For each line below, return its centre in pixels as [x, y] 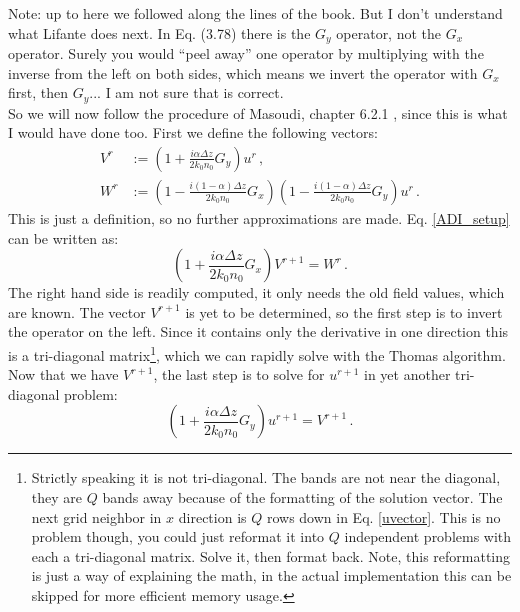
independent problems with [428, 536]
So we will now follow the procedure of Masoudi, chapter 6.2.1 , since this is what [258, 112]
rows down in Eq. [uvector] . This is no [383, 516]
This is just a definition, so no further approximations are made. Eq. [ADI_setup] [259, 217]
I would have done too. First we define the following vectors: [193, 132]
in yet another [407, 374]
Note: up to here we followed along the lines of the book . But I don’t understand [255, 13]
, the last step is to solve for [239, 374]
